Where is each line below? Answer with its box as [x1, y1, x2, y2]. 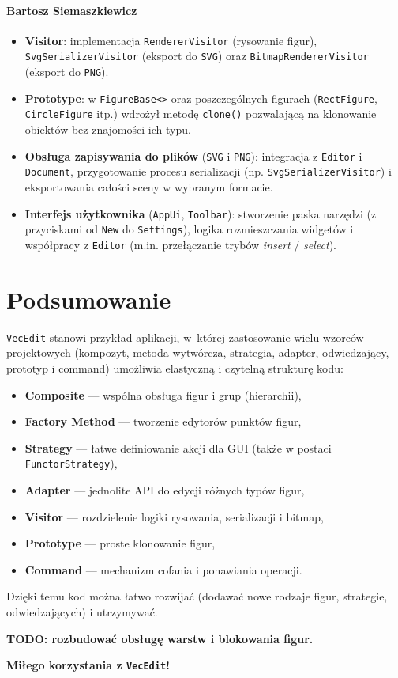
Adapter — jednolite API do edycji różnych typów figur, [24, 481, 305, 498]
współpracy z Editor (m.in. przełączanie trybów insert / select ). [24, 236, 336, 252]
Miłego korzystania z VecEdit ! [6, 657, 170, 673]
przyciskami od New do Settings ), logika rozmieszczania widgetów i [24, 221, 354, 237]
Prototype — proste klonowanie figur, [24, 535, 216, 551]
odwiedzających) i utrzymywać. [6, 603, 158, 619]
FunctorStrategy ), [24, 455, 118, 472]
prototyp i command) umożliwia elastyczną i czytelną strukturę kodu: [6, 359, 344, 376]
